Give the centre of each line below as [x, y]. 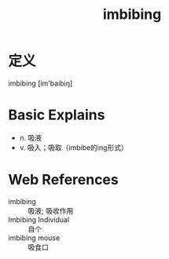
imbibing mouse [34, 238]
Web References [64, 180]
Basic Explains [57, 115]
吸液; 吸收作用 [51, 210]
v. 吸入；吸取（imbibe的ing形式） [73, 148]
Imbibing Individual [39, 219]
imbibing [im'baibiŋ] [40, 83]
